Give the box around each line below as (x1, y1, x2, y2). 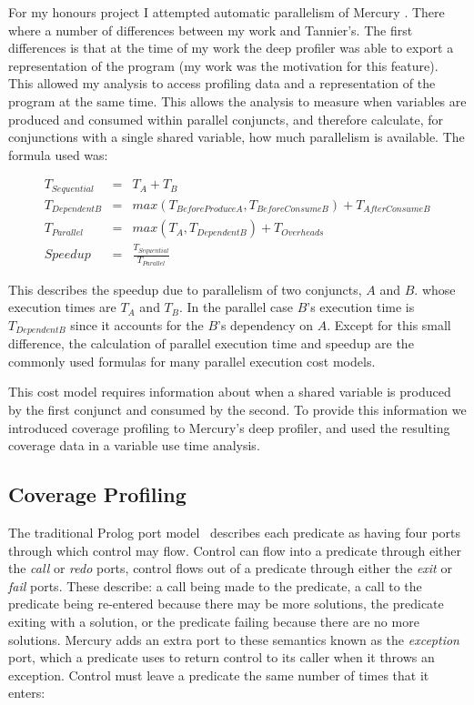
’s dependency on (217, 315, 314, 334)
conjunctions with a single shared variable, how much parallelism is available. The (8, 127, 465, 146)
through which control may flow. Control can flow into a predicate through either (8, 540, 462, 559)
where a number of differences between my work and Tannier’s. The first (8, 20, 413, 39)
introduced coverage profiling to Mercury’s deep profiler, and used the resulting (8, 418, 450, 437)
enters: (8, 683, 45, 702)
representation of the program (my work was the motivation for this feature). (8, 55, 439, 75)
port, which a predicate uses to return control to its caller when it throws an (8, 648, 435, 667)
